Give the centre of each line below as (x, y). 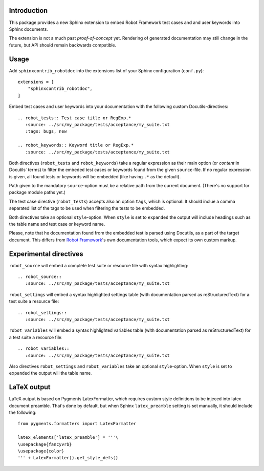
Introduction (28, 11)
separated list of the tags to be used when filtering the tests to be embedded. (87, 208)
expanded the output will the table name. (51, 373)
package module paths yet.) (37, 193)
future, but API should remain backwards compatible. (63, 45)
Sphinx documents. (29, 29)
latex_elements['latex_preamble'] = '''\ (68, 438)
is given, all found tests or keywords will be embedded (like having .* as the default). (95, 176)
